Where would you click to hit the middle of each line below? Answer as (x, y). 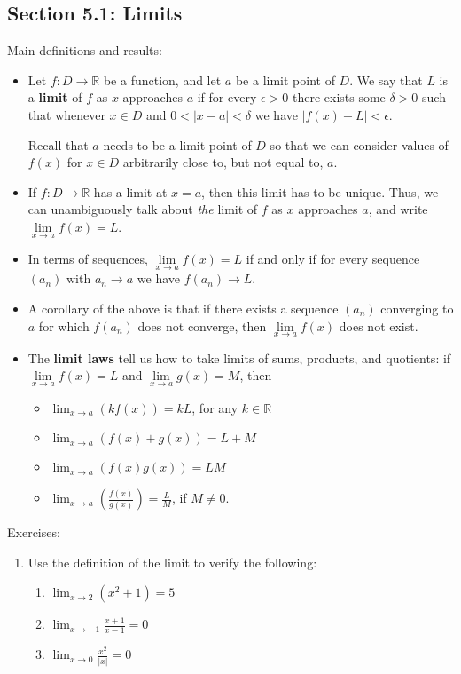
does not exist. (379, 325)
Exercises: (34, 532)
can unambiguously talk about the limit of (143, 209)
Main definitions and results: (85, 50)
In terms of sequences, (88, 259)
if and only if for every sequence (333, 259)
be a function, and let (162, 79)
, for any (215, 407)
